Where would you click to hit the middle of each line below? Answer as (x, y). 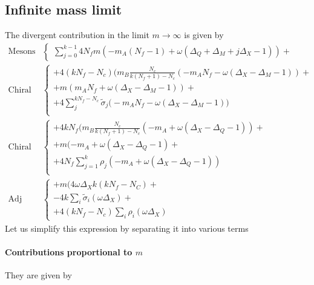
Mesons (22, 52)
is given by (204, 35)
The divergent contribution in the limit (77, 35)
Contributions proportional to (69, 251)
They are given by (38, 274)
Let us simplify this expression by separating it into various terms (127, 228)
